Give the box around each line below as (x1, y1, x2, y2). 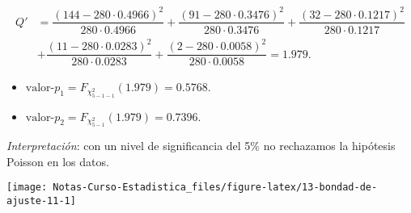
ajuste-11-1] (6, 194, 76, 207)
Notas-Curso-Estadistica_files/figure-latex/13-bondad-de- (53, 182, 378, 194)
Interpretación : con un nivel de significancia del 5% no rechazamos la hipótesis (6, 137, 396, 153)
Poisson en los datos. (6, 152, 109, 169)
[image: (6, 182, 48, 194)
